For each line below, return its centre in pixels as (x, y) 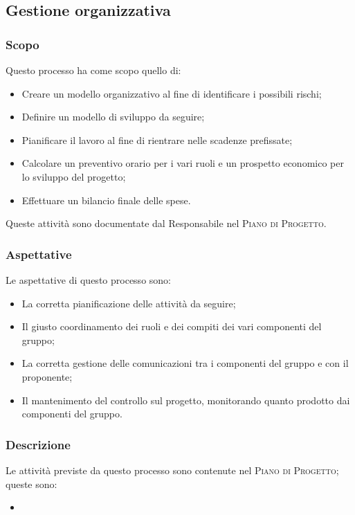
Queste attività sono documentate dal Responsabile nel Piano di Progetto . (166, 223)
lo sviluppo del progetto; (74, 176)
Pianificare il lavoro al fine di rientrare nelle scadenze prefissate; (157, 139)
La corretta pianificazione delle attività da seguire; (129, 303)
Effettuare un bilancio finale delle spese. (106, 200)
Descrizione (38, 444)
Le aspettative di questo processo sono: (88, 279)
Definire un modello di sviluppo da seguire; (113, 117)
